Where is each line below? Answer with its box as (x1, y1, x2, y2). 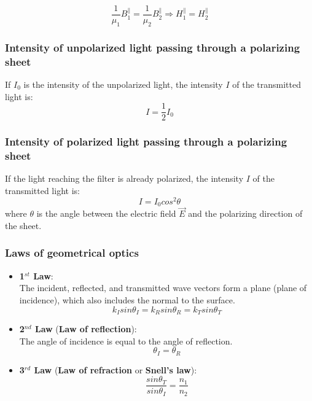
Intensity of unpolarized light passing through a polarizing (5, 39, 300, 55)
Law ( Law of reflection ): (35, 322, 137, 335)
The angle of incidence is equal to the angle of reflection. (19, 334, 233, 347)
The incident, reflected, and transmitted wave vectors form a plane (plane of (19, 281, 307, 294)
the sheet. (5, 219, 42, 232)
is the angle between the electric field (36, 207, 176, 220)
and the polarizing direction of (188, 207, 303, 220)
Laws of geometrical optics (5, 245, 139, 260)
